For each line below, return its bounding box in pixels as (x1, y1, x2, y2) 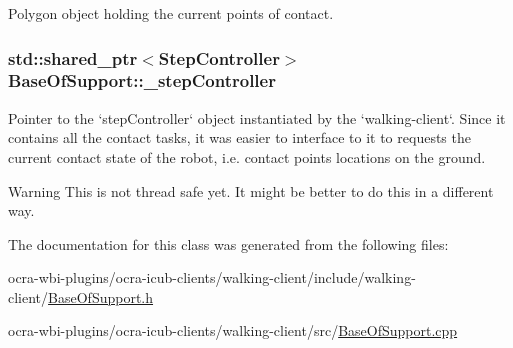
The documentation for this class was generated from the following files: (8, 233, 449, 254)
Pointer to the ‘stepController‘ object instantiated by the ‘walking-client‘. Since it (8, 107, 506, 128)
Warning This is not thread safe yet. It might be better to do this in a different (8, 180, 494, 201)
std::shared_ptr (8, 45, 138, 70)
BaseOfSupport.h (48, 286, 154, 307)
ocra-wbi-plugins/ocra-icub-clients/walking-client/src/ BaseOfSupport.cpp (8, 320, 458, 341)
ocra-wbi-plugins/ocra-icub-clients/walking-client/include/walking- (8, 267, 416, 288)
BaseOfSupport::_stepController (8, 68, 276, 93)
